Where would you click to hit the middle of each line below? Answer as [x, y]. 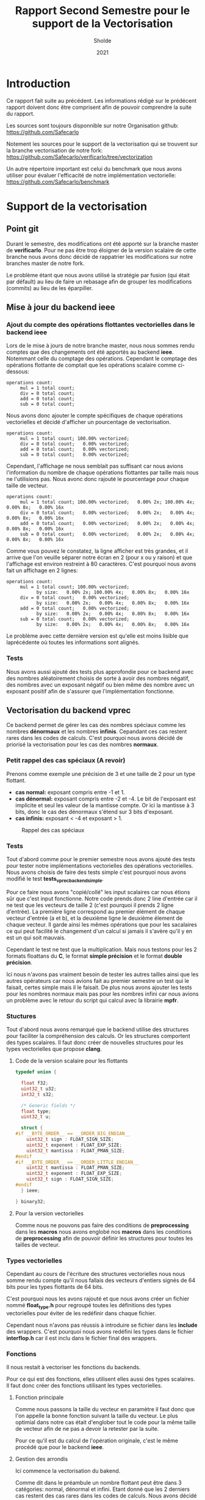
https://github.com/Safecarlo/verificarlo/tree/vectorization [80, 157]
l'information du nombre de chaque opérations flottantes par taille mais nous [103, 472]
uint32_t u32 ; [39, 1089]
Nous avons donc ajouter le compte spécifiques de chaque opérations [95, 416]
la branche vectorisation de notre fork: [55, 150]
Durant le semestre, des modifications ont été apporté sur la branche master [103, 244]
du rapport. [20, 113]
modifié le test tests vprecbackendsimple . [55, 879]
